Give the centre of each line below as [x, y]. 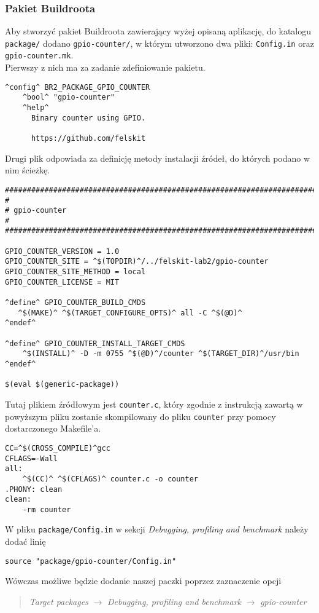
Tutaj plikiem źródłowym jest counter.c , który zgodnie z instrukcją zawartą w [154, 404]
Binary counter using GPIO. [88, 118]
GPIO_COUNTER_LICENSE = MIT [62, 282]
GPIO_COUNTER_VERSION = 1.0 [62, 251]
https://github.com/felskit [88, 138]
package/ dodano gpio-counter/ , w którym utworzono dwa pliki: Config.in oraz [159, 43]
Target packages [59, 601]
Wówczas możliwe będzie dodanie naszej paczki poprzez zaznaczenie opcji [143, 581]
